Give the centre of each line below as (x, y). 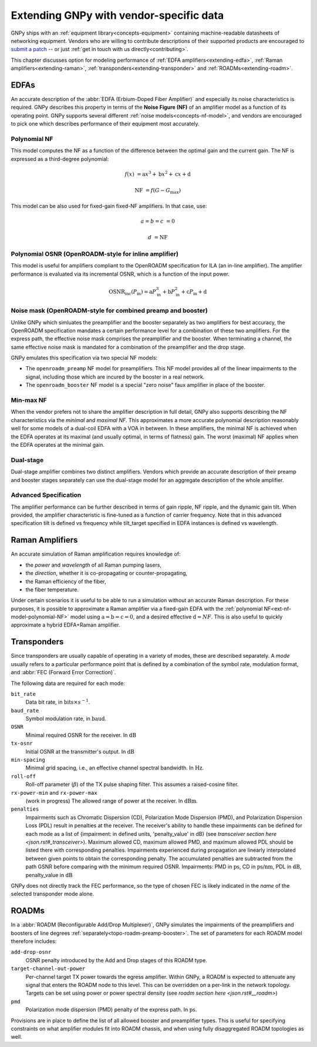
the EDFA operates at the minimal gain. (58, 444)
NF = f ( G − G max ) (158, 191)
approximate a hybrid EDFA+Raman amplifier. (65, 625)
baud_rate (25, 710)
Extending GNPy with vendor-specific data (117, 15)
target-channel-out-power (48, 969)
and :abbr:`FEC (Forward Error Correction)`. (63, 673)
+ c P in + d (194, 292)
